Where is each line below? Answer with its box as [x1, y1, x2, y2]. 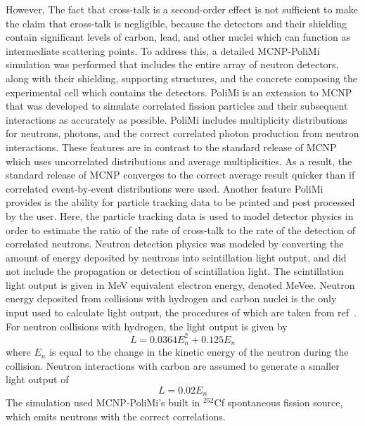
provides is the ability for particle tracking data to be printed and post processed [6, 195, 355, 209]
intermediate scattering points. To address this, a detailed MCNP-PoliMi [6, 43, 320, 58]
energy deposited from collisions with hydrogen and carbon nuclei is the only [6, 291, 337, 306]
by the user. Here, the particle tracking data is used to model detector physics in [6, 208, 354, 223]
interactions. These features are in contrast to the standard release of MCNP [6, 139, 337, 154]
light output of [6, 372, 69, 387]
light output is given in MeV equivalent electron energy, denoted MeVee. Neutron [6, 277, 355, 292]
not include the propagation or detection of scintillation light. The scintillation [6, 264, 344, 278]
